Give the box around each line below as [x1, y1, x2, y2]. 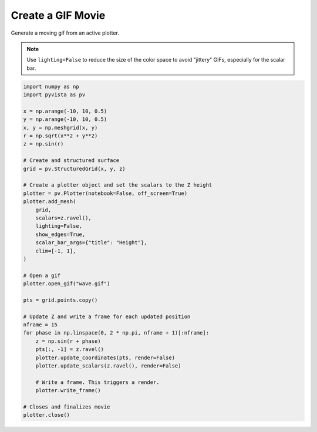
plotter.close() [23, 411, 70, 419]
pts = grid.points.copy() [23, 296, 98, 303]
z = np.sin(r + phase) [35, 338, 101, 345]
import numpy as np [23, 83, 79, 90]
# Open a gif [23, 272, 61, 279]
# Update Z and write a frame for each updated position [23, 313, 191, 320]
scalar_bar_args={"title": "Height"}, [35, 239, 147, 246]
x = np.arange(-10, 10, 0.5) [23, 107, 107, 114]
